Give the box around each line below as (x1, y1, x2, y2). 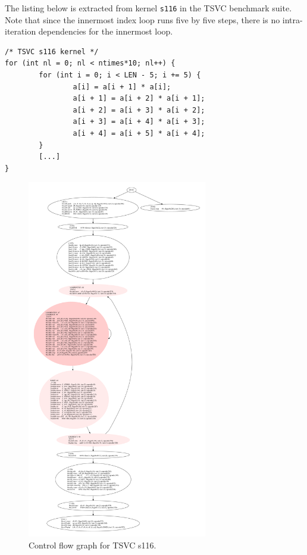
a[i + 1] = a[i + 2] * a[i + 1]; (73, 94, 205, 103)
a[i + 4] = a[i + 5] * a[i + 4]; (73, 129, 205, 138)
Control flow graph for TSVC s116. (29, 538, 156, 551)
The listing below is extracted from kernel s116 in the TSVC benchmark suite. (5, 2, 292, 14)
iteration (5, 25, 36, 38)
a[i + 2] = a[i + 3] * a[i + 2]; (73, 105, 205, 114)
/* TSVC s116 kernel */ (5, 47, 99, 56)
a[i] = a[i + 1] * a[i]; (73, 82, 171, 91)
